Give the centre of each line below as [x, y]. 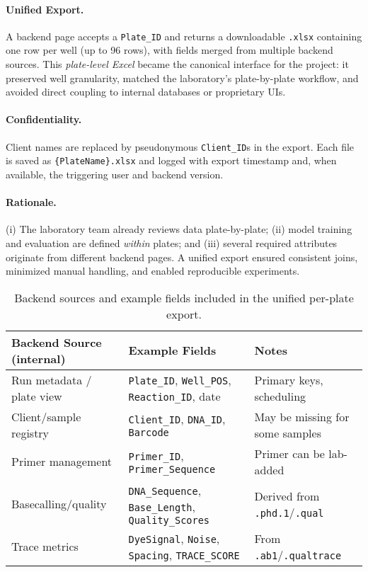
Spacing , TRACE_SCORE [184, 554]
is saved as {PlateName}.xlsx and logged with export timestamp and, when [171, 160]
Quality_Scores [169, 520]
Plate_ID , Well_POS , [180, 379]
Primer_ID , [156, 456]
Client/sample [46, 416]
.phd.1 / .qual [289, 512]
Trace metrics [45, 547]
